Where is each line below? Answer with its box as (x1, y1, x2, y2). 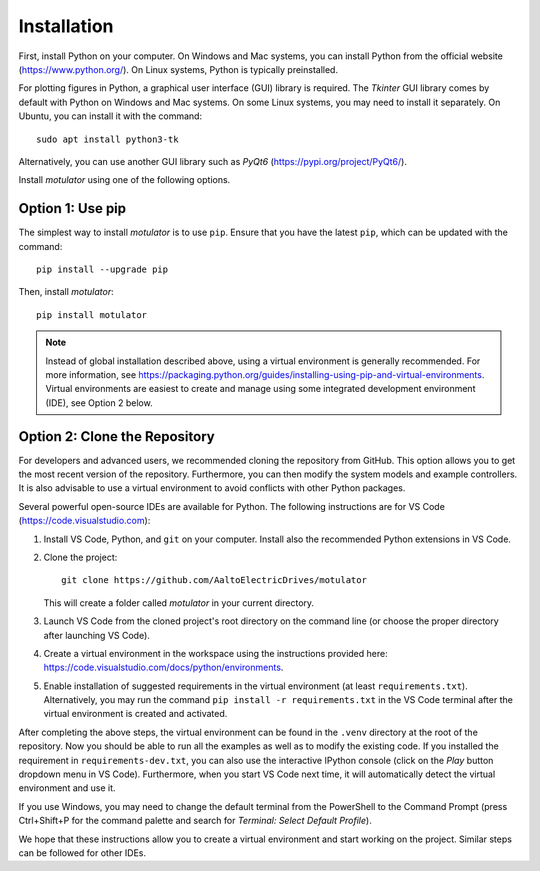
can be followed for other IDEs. (18, 846, 147, 859)
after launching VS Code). (43, 629, 150, 641)
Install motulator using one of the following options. (18, 174, 231, 186)
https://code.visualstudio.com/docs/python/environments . (43, 661, 284, 674)
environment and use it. (18, 782, 116, 794)
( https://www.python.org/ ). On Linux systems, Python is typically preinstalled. (18, 63, 339, 75)
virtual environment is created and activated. (43, 708, 228, 720)
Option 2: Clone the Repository (18, 428, 215, 445)
